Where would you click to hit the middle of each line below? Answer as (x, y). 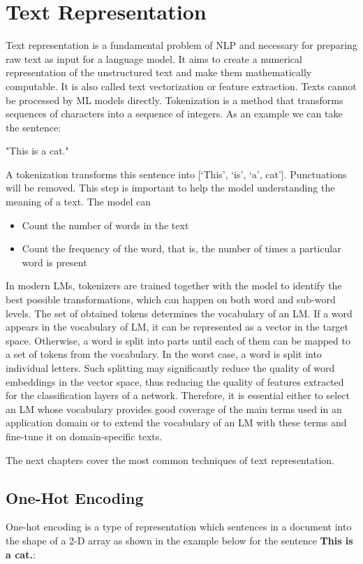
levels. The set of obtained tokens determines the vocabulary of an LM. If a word (179, 313)
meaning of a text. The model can (79, 202)
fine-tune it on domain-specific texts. (84, 436)
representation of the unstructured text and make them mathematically (159, 72)
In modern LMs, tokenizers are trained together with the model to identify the (174, 285)
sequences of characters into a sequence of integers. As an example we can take (174, 114)
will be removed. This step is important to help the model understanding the (170, 188)
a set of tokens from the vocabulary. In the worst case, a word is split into (164, 354)
